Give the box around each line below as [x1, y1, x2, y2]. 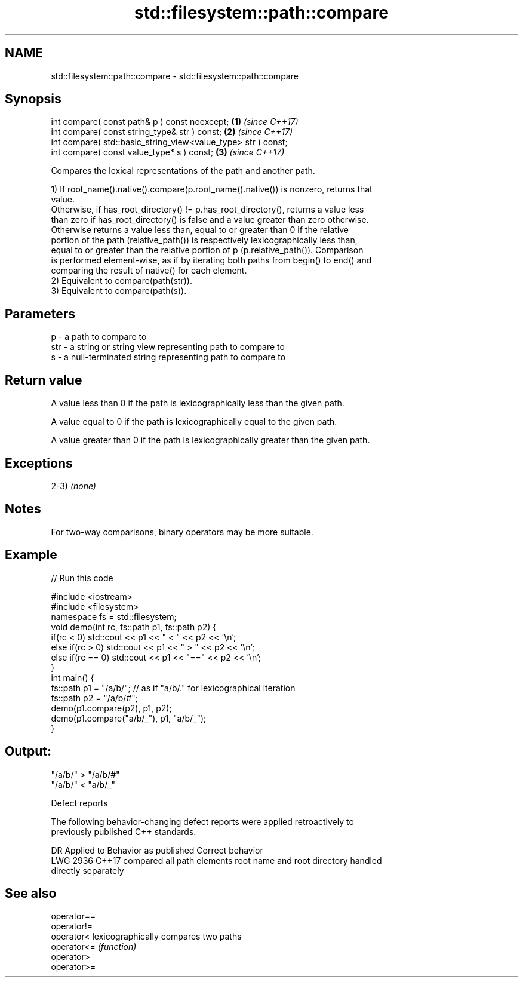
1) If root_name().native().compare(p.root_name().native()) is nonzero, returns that [51, 184, 373, 195]
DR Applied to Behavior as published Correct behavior [51, 845, 263, 855]
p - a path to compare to [51, 332, 147, 342]
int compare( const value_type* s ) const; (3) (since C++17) [51, 147, 285, 158]
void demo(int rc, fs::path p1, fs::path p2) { [51, 621, 217, 632]
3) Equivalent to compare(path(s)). [51, 286, 187, 296]
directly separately [51, 865, 124, 876]
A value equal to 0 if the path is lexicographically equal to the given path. [51, 416, 337, 427]
